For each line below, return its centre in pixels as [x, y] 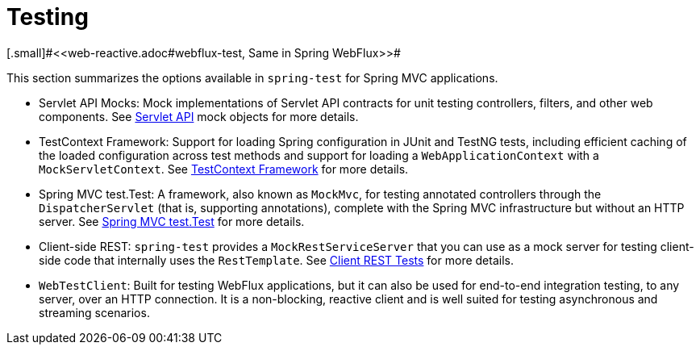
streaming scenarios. [94, 312]
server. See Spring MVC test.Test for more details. [172, 221]
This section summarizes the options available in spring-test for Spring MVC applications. [252, 77]
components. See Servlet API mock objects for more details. [199, 116]
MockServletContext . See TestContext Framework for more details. [224, 169]
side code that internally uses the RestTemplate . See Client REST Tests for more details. [276, 260]
